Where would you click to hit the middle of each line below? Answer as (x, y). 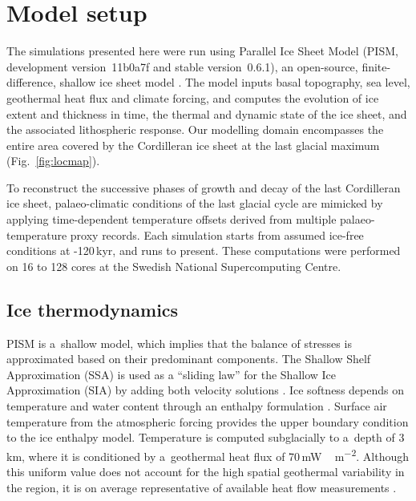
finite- (376, 66)
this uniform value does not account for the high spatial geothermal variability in (206, 472)
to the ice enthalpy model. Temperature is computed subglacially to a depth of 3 (206, 437)
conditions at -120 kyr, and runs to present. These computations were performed (204, 250)
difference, (31, 82)
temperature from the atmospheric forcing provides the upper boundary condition (208, 421)
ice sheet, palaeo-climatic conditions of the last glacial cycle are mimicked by (195, 203)
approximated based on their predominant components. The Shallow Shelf (189, 359)
